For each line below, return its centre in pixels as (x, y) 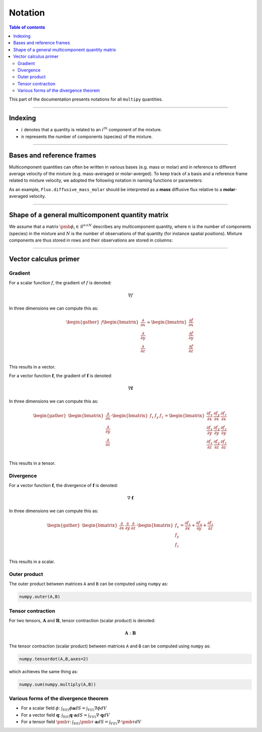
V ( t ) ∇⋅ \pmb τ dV (126, 723)
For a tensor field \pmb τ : (46, 722)
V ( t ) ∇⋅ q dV (99, 715)
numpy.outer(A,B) (40, 597)
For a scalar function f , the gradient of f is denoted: (60, 283)
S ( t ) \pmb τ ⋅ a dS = (91, 723)
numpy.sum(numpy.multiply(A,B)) (58, 684)
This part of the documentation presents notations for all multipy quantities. (86, 99)
